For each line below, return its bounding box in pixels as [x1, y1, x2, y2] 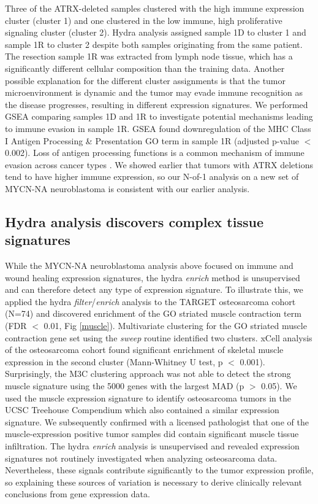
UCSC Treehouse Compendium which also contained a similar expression [5, 403, 279, 416]
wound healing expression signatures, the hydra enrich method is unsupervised [5, 271, 300, 284]
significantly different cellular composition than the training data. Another [5, 61, 285, 74]
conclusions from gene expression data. [5, 487, 150, 500]
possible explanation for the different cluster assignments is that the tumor [5, 74, 286, 87]
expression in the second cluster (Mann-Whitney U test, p [5, 355, 223, 368]
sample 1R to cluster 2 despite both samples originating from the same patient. [5, 37, 303, 50]
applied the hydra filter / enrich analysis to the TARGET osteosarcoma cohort [5, 295, 296, 308]
